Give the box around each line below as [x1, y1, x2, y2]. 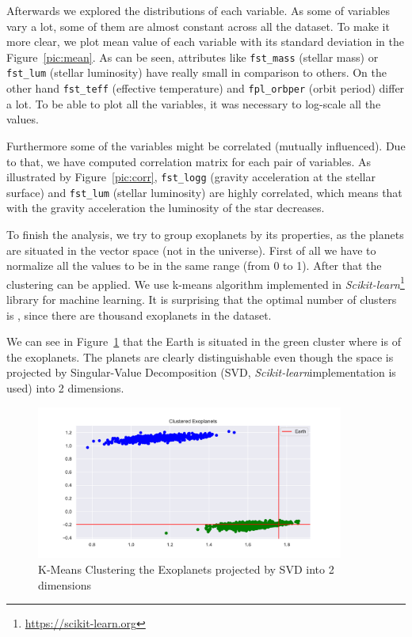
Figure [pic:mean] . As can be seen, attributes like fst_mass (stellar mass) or [6, 48, 379, 65]
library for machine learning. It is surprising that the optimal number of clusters [6, 291, 397, 308]
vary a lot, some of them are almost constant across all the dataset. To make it [6, 17, 390, 34]
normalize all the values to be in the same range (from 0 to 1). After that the [6, 257, 382, 274]
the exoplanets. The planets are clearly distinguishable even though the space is [6, 348, 394, 365]
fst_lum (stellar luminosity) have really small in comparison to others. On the [6, 64, 387, 81]
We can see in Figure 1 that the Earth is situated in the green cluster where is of [6, 333, 401, 350]
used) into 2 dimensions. [6, 380, 124, 396]
